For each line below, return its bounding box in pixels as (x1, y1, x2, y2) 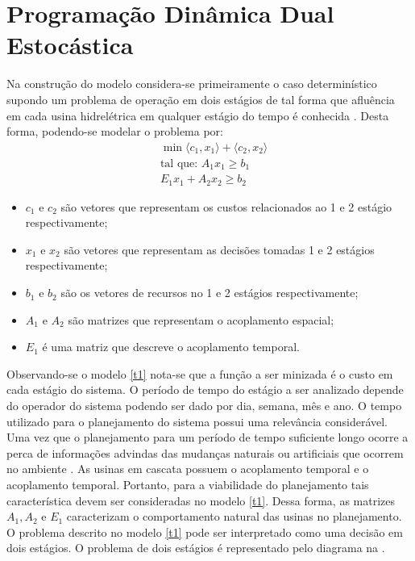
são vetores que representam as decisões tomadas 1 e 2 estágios (64, 241, 375, 257)
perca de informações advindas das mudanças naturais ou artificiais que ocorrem (6, 444, 404, 461)
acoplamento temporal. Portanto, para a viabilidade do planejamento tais (6, 476, 369, 492)
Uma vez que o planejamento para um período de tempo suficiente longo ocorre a (6, 429, 409, 446)
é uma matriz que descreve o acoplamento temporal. (42, 338, 300, 355)
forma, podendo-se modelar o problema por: (6, 123, 223, 140)
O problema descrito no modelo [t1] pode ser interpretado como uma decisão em (6, 523, 403, 540)
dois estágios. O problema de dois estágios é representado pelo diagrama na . (6, 539, 385, 556)
